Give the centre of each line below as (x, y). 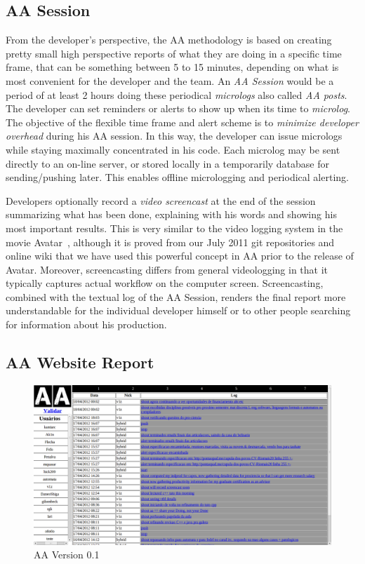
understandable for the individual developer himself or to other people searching (178, 310)
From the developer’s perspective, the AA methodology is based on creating (169, 40)
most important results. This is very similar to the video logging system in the (174, 228)
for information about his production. (86, 324)
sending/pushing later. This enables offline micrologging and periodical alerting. (177, 177)
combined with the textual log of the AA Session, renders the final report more (176, 296)
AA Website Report (80, 362)
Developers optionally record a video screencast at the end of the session (161, 200)
